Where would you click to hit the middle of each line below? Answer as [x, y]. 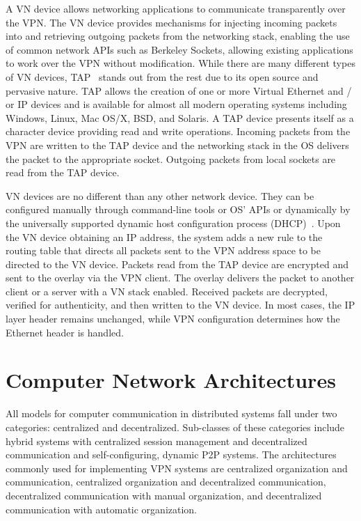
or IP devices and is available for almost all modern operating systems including [176, 104]
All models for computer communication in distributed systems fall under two [171, 413]
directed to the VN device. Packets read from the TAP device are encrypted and [177, 264]
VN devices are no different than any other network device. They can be [160, 195]
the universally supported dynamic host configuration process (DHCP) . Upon [173, 223]
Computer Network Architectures [171, 380]
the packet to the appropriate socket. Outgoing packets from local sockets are [171, 158]
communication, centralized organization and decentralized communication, [166, 482]
